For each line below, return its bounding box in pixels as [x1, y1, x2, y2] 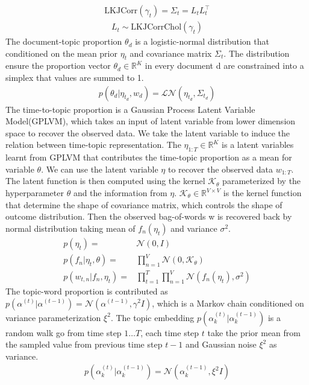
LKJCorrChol [131, 23, 182, 32]
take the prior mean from [207, 326, 301, 339]
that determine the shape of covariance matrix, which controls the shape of [5, 198, 282, 211]
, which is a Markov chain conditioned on [152, 296, 304, 309]
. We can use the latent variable [41, 162, 158, 175]
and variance [170, 221, 217, 234]
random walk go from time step [5, 326, 122, 339]
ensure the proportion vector [5, 59, 111, 72]
